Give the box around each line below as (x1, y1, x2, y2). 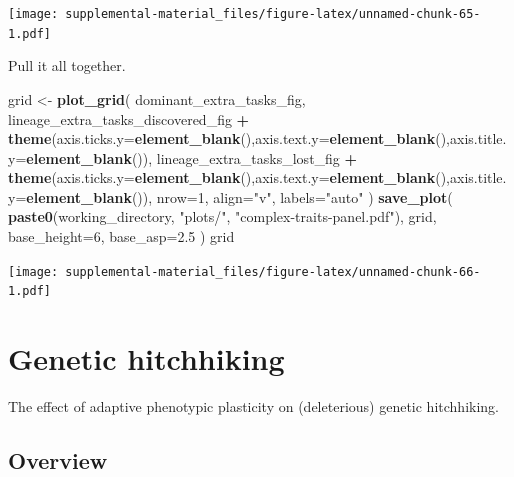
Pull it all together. (8, 55, 126, 76)
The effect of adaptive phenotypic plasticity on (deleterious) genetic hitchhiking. (8, 396, 499, 417)
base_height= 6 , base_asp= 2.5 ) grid (8, 226, 235, 247)
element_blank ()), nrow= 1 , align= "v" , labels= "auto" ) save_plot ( (26, 186, 453, 207)
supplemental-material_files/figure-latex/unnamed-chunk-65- (65, 7, 481, 21)
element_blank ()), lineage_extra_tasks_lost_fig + (26, 147, 358, 168)
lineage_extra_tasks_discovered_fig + (8, 108, 250, 129)
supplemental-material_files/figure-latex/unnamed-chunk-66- (65, 264, 481, 279)
